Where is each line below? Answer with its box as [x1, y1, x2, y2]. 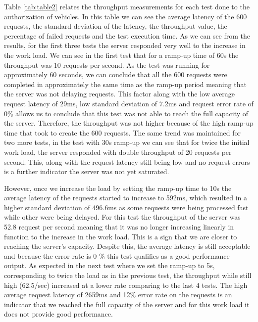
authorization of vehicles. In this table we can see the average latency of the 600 [4, 11, 247, 21]
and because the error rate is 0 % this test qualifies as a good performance [4, 250, 230, 261]
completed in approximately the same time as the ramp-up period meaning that [4, 79, 247, 89]
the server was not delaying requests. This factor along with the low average [4, 89, 235, 99]
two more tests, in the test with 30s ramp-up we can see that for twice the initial [4, 137, 250, 147]
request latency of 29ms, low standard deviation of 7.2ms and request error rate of [4, 98, 254, 108]
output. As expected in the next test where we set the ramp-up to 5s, [4, 260, 215, 271]
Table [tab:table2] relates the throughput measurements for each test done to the [4, 1, 250, 11]
